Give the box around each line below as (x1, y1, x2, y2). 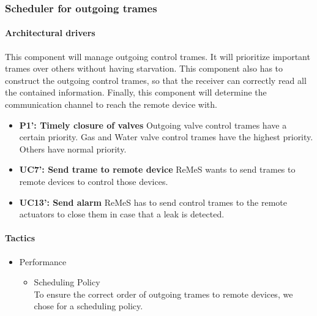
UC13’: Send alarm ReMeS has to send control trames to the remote (19, 195, 288, 208)
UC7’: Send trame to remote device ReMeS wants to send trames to (19, 163, 296, 176)
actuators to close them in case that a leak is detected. (19, 208, 225, 220)
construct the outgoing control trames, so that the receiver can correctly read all (5, 73, 307, 86)
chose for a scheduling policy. (34, 299, 143, 312)
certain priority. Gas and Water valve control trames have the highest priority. (19, 130, 313, 143)
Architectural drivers (5, 26, 95, 39)
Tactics (5, 231, 35, 244)
